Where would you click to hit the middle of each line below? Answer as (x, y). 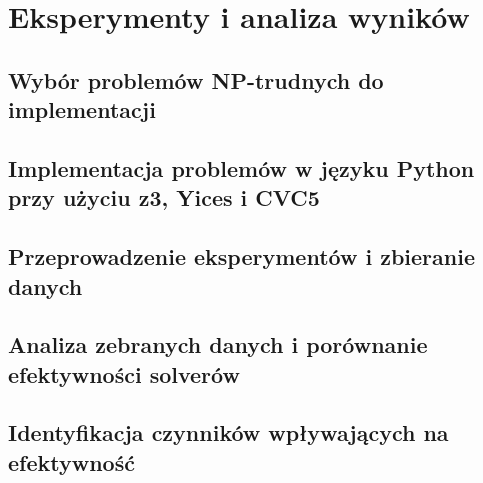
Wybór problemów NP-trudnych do (196, 79)
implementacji (82, 109)
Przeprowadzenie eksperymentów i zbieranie (241, 256)
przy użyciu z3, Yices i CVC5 (164, 197)
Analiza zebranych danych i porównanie (218, 344)
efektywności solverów (124, 373)
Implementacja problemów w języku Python (241, 167)
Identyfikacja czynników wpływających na (228, 432)
